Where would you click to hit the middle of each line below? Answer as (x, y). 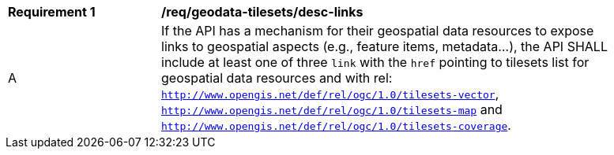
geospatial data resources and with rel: (277, 78)
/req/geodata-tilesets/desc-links (262, 12)
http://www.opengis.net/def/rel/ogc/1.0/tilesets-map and (332, 109)
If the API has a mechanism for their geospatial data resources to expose (378, 31)
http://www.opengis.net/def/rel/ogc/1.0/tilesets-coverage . (336, 125)
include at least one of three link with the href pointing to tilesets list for (375, 62)
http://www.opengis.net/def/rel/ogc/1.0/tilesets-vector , (330, 94)
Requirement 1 (52, 12)
